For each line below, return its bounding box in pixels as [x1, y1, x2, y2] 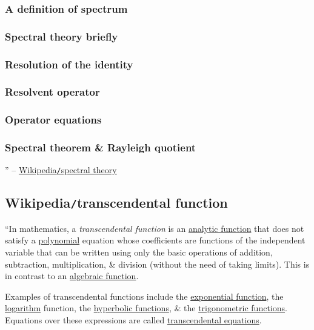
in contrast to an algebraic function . [5, 269, 139, 282]
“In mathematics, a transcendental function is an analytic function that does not [5, 222, 304, 234]
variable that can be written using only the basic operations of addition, [5, 246, 273, 259]
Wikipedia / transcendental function [5, 193, 228, 212]
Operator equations [5, 112, 102, 127]
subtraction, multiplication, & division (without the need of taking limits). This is [5, 257, 310, 270]
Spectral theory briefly [5, 28, 118, 44]
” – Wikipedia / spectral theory [5, 163, 117, 176]
